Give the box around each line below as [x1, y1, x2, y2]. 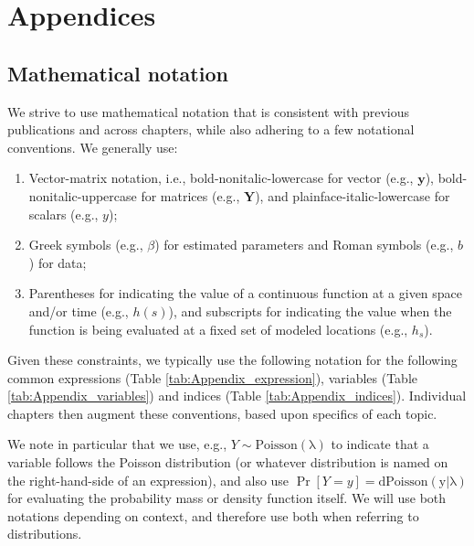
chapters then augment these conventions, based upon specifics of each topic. [7, 403, 437, 423]
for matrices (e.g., [141, 186, 240, 205]
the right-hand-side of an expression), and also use [7, 470, 290, 489]
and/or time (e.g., [28, 301, 129, 320]
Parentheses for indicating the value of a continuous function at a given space [28, 284, 463, 303]
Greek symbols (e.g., [28, 235, 143, 254]
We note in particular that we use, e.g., [7, 434, 227, 454]
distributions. [7, 524, 82, 543]
